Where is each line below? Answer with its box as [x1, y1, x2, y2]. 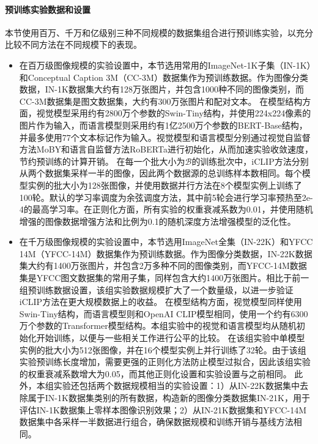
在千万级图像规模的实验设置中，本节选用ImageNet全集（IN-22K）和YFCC [19, 235, 313, 248]
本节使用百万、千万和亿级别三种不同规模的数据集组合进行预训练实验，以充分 [5, 26, 313, 39]
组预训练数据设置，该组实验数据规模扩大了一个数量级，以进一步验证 [19, 283, 294, 296]
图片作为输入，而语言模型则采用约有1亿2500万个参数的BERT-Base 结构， [19, 118, 308, 131]
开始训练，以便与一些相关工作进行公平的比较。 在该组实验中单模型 [36, 331, 305, 344]
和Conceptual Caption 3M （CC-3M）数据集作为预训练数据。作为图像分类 [19, 70, 308, 83]
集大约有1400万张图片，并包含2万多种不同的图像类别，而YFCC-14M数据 [19, 259, 307, 272]
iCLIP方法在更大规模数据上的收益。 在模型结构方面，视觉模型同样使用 [19, 295, 302, 308]
